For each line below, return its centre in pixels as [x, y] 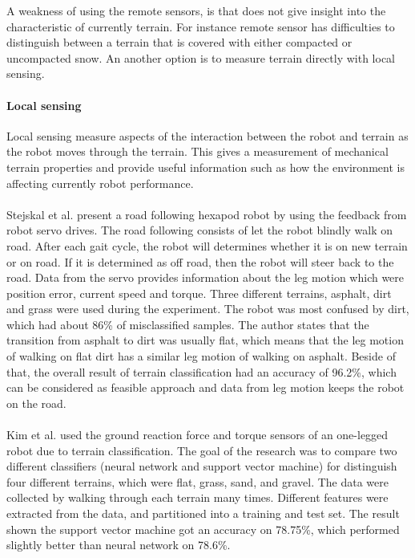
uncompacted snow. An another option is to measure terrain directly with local [201, 57]
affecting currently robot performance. [100, 183]
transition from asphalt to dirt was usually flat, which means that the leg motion [205, 340]
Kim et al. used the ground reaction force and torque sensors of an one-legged [197, 435]
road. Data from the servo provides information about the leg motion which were [205, 277]
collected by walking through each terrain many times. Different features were [197, 497]
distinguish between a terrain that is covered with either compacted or [179, 42]
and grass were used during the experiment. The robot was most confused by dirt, [208, 309]
